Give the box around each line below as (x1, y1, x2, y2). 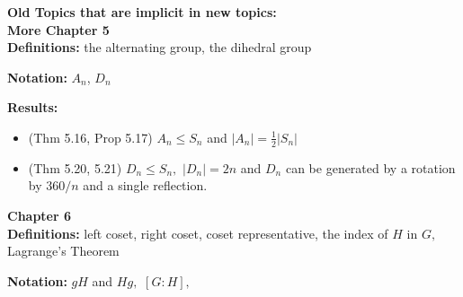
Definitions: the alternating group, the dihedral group (7, 38, 312, 57)
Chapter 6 (7, 205, 72, 224)
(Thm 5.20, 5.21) (28, 158, 122, 177)
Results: (7, 98, 58, 117)
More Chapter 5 (7, 20, 110, 39)
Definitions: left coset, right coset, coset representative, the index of (7, 223, 388, 242)
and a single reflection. (83, 176, 208, 195)
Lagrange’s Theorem (7, 241, 120, 260)
